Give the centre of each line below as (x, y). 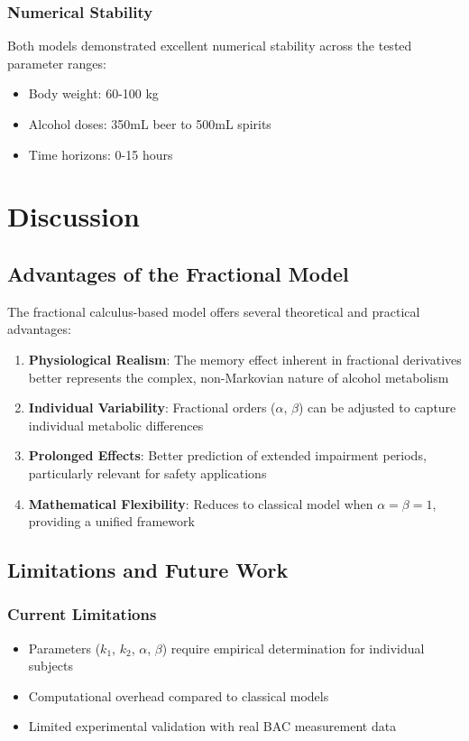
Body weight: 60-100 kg (93, 93)
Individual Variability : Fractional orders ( (152, 408)
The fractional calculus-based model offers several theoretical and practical (214, 311)
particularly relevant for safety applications (147, 472)
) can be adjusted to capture (377, 408)
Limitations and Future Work (148, 570)
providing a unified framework (111, 521)
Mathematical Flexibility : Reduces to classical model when (201, 503)
